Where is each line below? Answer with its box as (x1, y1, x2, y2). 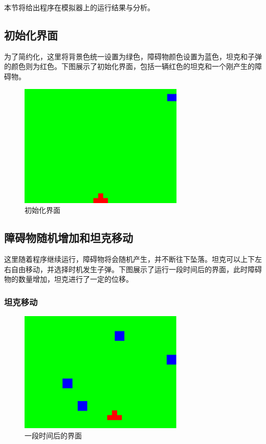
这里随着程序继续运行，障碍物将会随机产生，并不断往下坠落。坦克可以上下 (4, 254, 255, 264)
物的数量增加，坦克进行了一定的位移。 (4, 274, 133, 284)
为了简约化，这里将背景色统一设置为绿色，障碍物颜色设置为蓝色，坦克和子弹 (4, 51, 262, 61)
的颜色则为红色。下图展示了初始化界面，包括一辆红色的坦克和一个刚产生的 (4, 61, 255, 72)
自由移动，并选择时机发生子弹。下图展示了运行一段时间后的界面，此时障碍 (11, 263, 262, 274)
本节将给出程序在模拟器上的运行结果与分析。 (4, 2, 154, 12)
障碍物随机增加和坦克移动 (4, 230, 133, 246)
